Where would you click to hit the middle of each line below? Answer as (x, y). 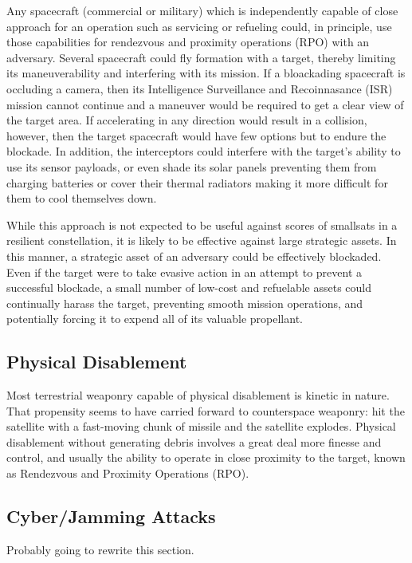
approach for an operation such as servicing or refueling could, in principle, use (199, 26)
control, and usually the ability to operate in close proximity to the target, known (206, 457)
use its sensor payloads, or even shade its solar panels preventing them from (192, 166)
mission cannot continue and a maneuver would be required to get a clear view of (205, 104)
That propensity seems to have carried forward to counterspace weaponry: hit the (206, 410)
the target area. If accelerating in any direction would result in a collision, (187, 120)
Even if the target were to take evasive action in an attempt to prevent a (184, 272)
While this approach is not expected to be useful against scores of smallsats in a (202, 224)
